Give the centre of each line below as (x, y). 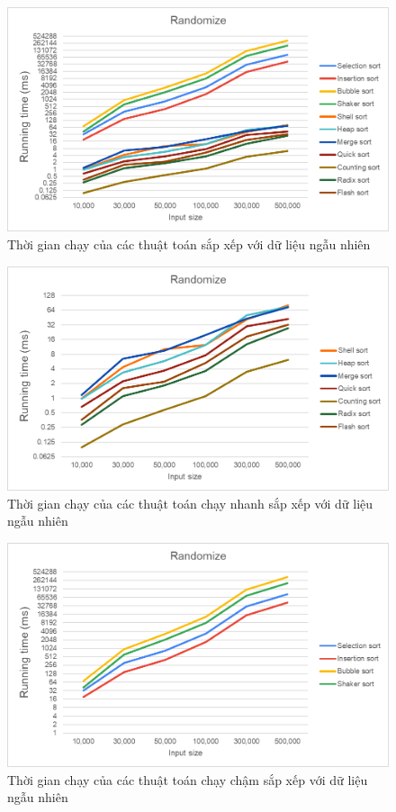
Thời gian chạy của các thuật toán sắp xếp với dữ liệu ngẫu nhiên (189, 244)
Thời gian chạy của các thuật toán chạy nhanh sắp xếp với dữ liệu (190, 503)
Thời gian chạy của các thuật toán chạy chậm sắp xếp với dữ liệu (188, 779)
